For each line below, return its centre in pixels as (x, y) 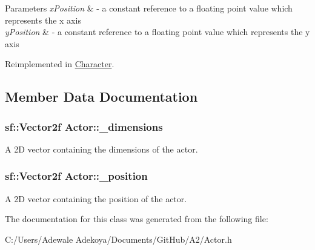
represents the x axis (43, 20)
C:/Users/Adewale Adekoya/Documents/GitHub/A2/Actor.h (118, 239)
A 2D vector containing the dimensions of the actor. (101, 149)
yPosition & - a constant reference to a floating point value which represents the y (157, 32)
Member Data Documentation (101, 97)
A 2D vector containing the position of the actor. (96, 198)
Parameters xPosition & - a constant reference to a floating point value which (149, 8)
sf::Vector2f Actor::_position (76, 176)
